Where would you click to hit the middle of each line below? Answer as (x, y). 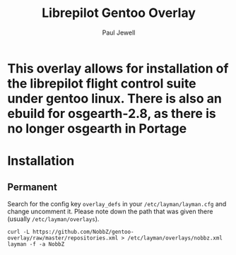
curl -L (19, 232)
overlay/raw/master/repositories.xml (63, 238)
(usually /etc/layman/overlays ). (53, 219)
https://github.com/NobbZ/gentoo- (83, 232)
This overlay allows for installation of (118, 68)
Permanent (33, 187)
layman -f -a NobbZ (36, 244)
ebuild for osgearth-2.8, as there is (112, 113)
